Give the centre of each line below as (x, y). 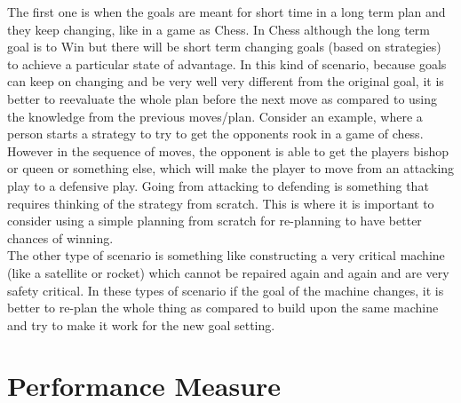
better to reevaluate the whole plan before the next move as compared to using (223, 98)
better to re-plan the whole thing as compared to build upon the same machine (223, 308)
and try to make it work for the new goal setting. (141, 324)
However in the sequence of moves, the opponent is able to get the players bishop (228, 150)
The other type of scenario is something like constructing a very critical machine (226, 255)
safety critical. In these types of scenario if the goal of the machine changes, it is (226, 290)
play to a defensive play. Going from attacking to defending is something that (218, 185)
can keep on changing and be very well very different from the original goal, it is (226, 81)
